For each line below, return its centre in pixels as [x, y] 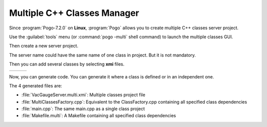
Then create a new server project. [44, 46]
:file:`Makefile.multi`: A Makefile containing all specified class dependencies [99, 116]
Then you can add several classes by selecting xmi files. [67, 64]
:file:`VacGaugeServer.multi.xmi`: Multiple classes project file [83, 95]
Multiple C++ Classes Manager [74, 13]
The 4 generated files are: [36, 86]
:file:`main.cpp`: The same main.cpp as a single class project [83, 109]
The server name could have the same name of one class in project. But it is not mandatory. [103, 55]
